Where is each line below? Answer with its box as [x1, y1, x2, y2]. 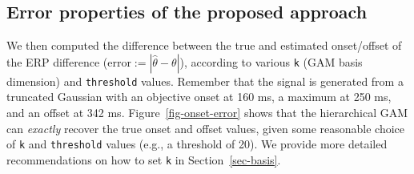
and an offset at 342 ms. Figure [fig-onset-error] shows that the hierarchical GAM [6, 104, 408, 121]
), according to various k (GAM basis [179, 53, 363, 70]
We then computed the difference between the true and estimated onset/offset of [6, 37, 402, 54]
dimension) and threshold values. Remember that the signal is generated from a [6, 72, 404, 89]
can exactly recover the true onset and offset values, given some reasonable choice [6, 119, 405, 136]
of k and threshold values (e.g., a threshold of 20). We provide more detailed [6, 136, 388, 152]
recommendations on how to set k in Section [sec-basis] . [6, 151, 281, 168]
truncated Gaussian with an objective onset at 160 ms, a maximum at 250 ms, [6, 88, 392, 105]
